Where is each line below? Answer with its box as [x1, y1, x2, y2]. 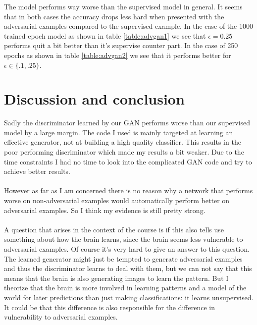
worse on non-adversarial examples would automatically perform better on [4, 195, 230, 206]
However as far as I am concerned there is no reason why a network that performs [4, 185, 253, 196]
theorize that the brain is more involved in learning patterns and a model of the [4, 282, 247, 293]
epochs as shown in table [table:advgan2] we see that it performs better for [4, 50, 231, 60]
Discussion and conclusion [4, 89, 185, 109]
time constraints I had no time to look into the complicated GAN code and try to [4, 156, 252, 166]
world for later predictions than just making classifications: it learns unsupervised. [4, 292, 254, 302]
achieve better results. [4, 166, 70, 176]
